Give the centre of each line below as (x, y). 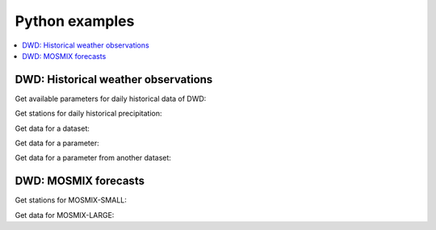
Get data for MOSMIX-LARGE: (65, 215)
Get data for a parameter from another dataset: (93, 158)
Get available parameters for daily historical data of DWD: (111, 98)
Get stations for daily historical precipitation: (88, 114)
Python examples (75, 21)
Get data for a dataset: (52, 128)
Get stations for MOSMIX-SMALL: (71, 200)
